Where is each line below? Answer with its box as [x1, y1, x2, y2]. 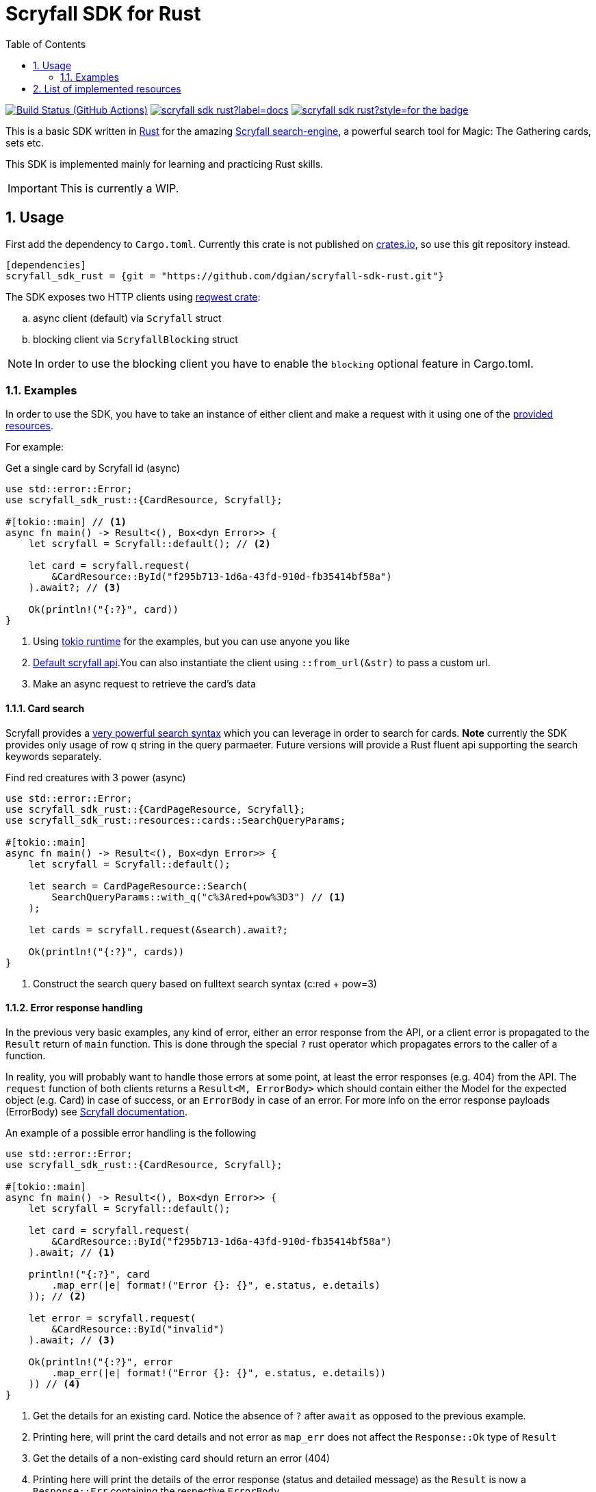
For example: [5, 441, 64, 453]
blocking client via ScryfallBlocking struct [33, 333, 238, 345]
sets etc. [5, 136, 44, 149]
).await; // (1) [28, 1246, 116, 1258]
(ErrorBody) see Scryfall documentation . [5, 1105, 187, 1117]
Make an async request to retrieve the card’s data [33, 678, 256, 690]
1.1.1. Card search [5, 702, 85, 714]
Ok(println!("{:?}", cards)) [28, 946, 185, 957]
